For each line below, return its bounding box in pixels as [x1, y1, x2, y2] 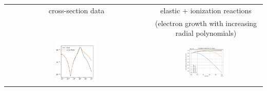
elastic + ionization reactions [160, 5, 252, 15]
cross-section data [48, 5, 105, 15]
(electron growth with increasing [155, 17, 257, 28]
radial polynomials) [175, 28, 237, 38]
